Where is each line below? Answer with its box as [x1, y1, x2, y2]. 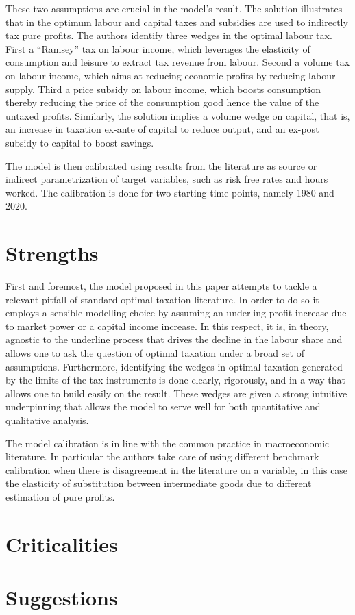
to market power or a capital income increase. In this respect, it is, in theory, [5, 318, 329, 333]
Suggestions [5, 583, 118, 612]
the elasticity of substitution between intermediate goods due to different [5, 476, 312, 490]
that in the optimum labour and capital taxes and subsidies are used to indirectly [5, 14, 348, 29]
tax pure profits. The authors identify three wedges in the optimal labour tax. [5, 28, 332, 42]
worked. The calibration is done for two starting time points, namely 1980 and [5, 185, 334, 199]
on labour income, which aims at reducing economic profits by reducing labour [5, 68, 336, 82]
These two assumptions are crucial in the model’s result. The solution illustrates [5, 1, 343, 15]
